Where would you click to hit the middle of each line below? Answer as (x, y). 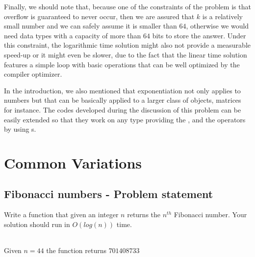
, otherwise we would (217, 26)
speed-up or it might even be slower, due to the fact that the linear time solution (126, 54)
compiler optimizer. (33, 74)
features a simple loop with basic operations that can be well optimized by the (122, 64)
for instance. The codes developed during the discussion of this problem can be (123, 109)
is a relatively (222, 16)
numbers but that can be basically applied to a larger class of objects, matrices (123, 100)
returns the (144, 214)
